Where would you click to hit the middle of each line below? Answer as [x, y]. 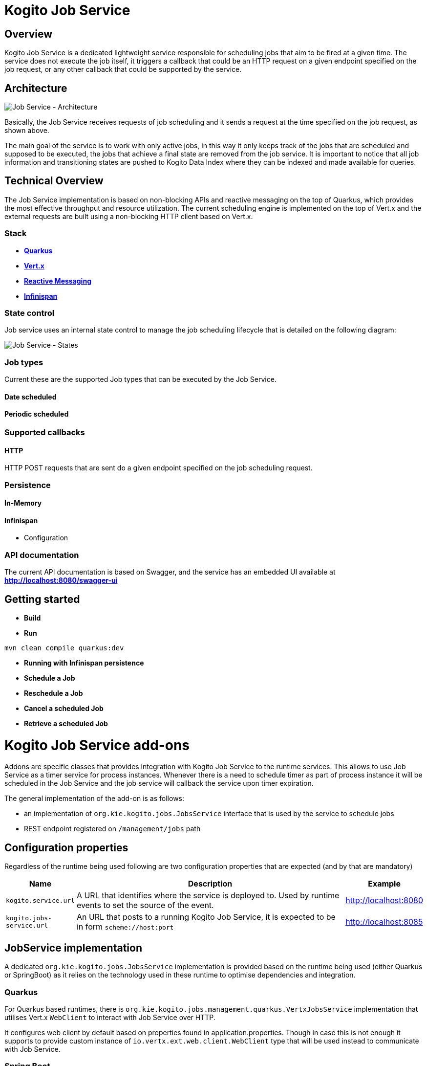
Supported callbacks [45, 432]
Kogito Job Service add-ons [97, 745]
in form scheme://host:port [125, 927]
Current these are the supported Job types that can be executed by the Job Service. [140, 379]
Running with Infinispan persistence [84, 663]
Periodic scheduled [37, 414]
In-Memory [23, 503]
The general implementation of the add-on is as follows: [95, 799]
